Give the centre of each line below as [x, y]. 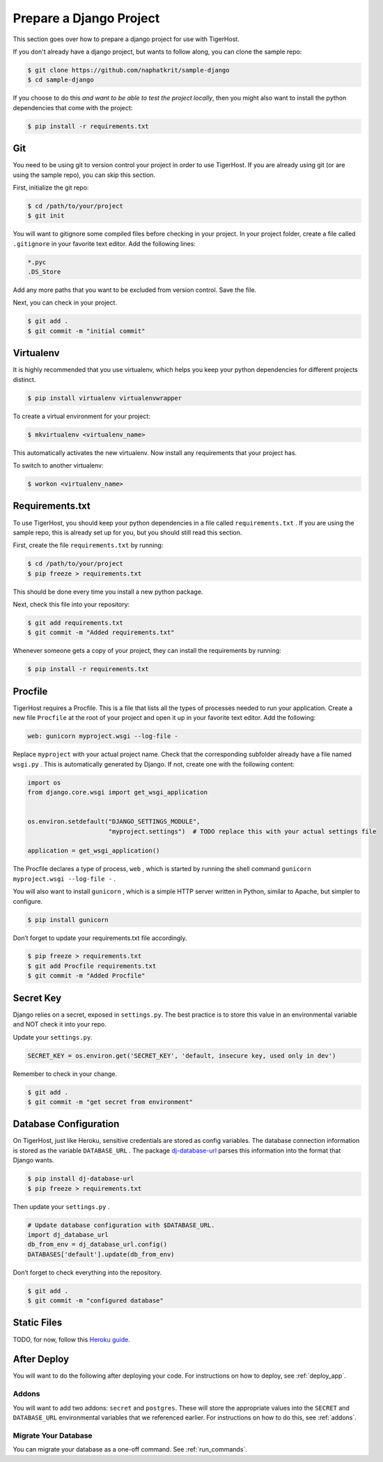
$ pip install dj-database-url [81, 1179]
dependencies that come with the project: [73, 107]
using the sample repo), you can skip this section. [84, 175]
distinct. [24, 379]
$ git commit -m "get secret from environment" [110, 1102]
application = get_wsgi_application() [94, 851]
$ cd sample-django [61, 80]
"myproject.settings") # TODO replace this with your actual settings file [242, 831]
